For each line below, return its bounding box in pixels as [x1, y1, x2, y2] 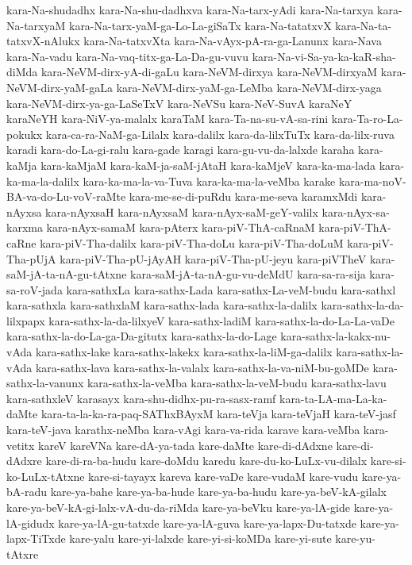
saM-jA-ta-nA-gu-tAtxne [6, 266, 127, 282]
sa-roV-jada [6, 281, 63, 298]
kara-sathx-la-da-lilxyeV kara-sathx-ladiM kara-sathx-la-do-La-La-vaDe [48, 312, 395, 329]
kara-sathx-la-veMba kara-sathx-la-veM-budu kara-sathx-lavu [87, 375, 387, 391]
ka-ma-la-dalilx [6, 172, 79, 189]
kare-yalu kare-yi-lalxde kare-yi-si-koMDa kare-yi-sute [69, 530, 332, 547]
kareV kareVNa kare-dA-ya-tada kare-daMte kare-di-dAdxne [38, 436, 333, 453]
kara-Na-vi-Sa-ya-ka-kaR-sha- [252, 48, 396, 64]
